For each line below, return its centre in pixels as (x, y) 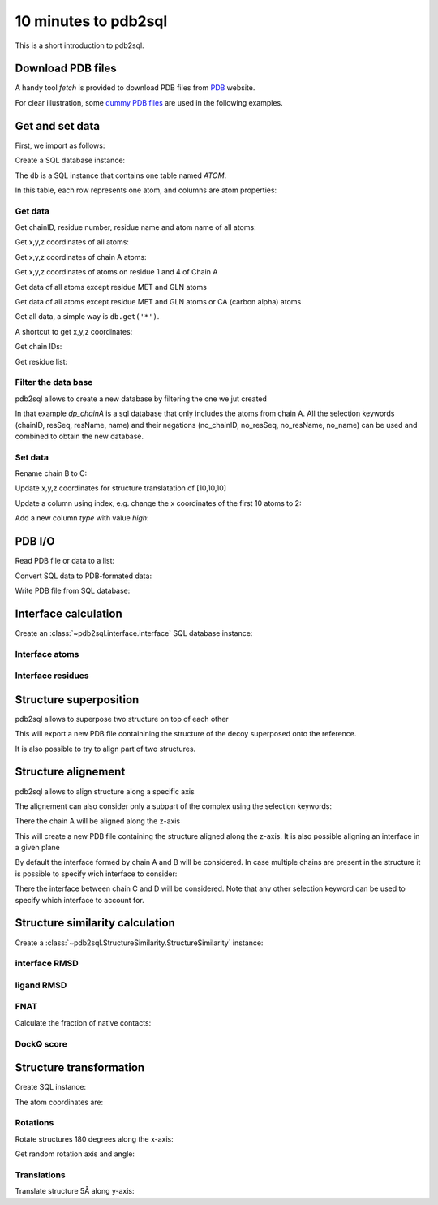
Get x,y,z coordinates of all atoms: (72, 242)
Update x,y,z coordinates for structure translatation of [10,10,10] (121, 488)
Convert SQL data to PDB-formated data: (84, 576)
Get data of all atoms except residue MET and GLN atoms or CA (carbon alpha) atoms (158, 302)
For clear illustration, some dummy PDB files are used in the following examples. (149, 102)
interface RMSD (47, 964)
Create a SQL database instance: (70, 160)
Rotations (34, 1123)
